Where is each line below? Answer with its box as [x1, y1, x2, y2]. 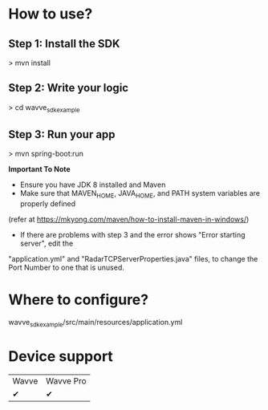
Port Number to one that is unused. [8, 262, 124, 273]
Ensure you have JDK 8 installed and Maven [19, 180, 166, 189]
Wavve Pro [45, 375, 87, 386]
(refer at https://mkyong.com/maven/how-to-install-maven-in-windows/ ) [8, 214, 250, 225]
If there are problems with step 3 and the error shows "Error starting [19, 230, 246, 240]
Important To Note [8, 164, 71, 174]
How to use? [8, 5, 93, 23]
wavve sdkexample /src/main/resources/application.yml [8, 318, 183, 329]
